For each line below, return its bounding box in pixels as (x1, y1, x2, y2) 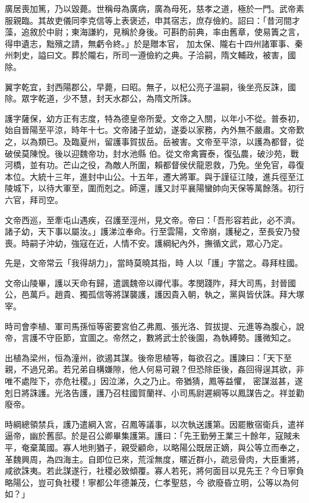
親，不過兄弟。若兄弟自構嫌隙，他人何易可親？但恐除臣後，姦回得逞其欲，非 (5, 363, 304, 375)
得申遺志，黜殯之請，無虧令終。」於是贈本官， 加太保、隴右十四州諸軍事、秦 (5, 37, 303, 49)
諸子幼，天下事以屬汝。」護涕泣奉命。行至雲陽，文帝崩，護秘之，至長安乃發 (5, 225, 300, 238)
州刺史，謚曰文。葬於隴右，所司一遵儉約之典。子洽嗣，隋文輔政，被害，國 (5, 49, 296, 61)
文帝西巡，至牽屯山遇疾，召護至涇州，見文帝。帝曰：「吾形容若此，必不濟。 (5, 213, 300, 226)
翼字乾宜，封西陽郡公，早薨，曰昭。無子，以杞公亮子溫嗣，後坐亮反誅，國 (5, 80, 296, 93)
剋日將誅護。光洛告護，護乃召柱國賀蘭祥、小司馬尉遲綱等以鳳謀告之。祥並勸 (5, 386, 304, 398)
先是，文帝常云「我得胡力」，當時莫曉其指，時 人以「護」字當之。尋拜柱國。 (5, 257, 303, 269)
